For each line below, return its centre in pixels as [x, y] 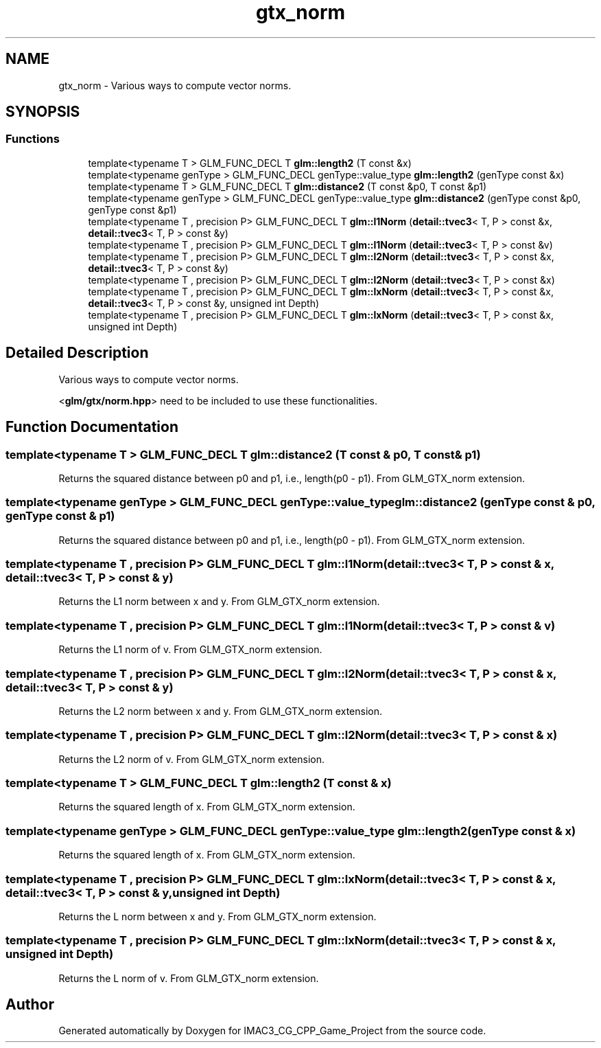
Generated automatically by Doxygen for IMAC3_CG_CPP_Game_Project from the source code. [272, 1031]
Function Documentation [92, 427]
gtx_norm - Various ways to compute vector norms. [175, 85]
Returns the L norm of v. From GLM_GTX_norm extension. [189, 978]
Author [30, 1005]
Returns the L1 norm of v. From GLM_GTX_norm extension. [190, 650]
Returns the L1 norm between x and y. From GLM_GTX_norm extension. [219, 602]
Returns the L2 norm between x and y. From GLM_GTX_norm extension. [220, 711]
